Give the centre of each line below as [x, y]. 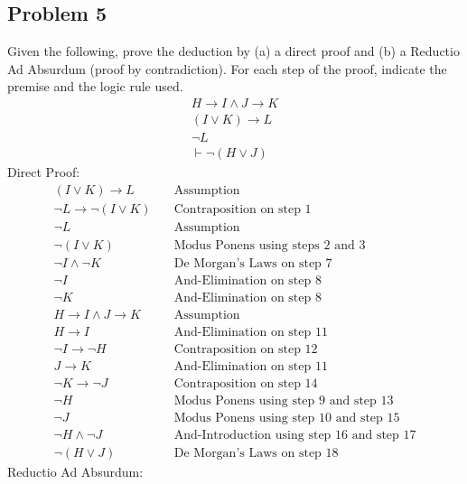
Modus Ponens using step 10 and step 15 [287, 419]
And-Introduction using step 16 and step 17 [295, 436]
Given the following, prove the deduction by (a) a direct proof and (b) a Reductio [233, 51]
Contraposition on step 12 [246, 349]
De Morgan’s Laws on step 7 [253, 263]
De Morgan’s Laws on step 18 [256, 454]
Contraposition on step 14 [246, 384]
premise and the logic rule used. [95, 86]
